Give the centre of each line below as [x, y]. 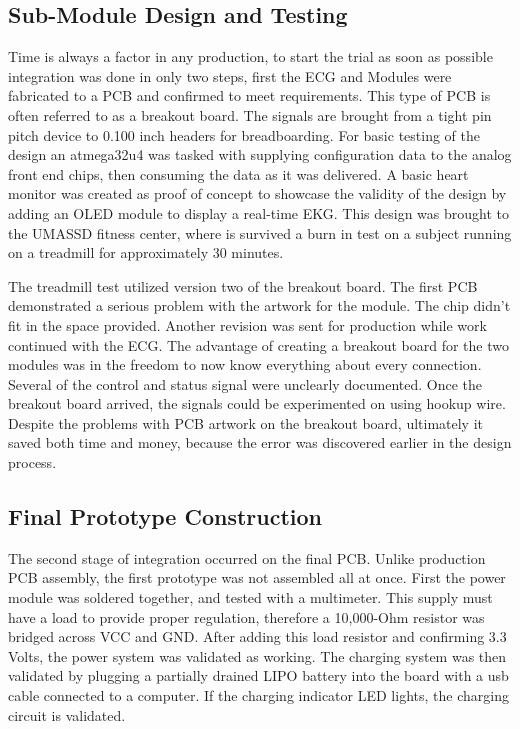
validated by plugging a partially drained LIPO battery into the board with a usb [258, 675]
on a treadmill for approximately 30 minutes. [146, 252]
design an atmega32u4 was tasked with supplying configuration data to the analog [260, 154]
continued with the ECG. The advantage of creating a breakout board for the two [258, 344]
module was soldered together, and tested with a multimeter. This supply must [250, 597]
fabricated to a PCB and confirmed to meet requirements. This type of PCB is [249, 95]
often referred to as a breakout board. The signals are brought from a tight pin [250, 114]
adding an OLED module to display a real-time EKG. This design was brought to [259, 212]
